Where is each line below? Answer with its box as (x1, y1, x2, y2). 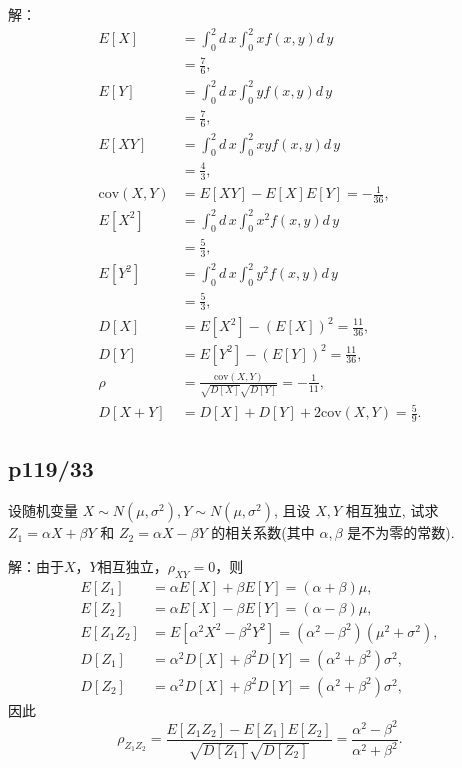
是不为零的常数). (347, 522, 455, 543)
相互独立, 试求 (345, 500, 439, 521)
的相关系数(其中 (211, 522, 315, 543)
